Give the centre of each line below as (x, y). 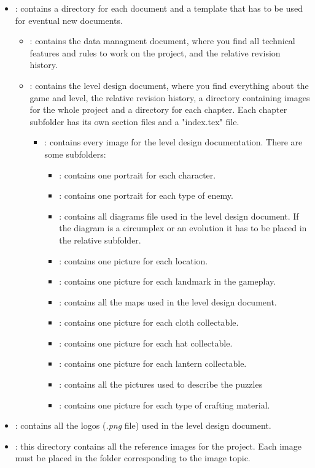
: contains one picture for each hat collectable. (146, 343)
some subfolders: (75, 154)
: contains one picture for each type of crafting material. (165, 405)
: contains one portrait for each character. (138, 175)
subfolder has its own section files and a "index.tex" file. (134, 121)
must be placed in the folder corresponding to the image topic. (133, 458)
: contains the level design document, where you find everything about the (169, 85)
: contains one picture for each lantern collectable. (153, 363)
